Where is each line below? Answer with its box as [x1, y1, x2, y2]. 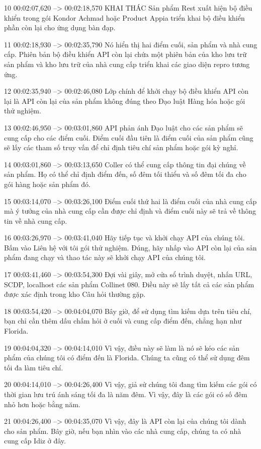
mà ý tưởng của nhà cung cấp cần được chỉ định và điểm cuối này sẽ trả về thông [4, 206, 256, 216]
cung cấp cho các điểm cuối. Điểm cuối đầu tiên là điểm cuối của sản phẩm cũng [4, 132, 253, 143]
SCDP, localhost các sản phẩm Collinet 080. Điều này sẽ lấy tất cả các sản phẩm [4, 279, 254, 289]
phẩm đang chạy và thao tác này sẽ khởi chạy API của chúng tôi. [4, 252, 206, 263]
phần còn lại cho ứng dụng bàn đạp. [4, 22, 116, 33]
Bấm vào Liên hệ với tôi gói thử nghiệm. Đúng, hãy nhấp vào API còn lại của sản [4, 242, 257, 252]
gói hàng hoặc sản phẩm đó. [4, 178, 91, 189]
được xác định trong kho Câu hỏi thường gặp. [4, 289, 146, 299]
